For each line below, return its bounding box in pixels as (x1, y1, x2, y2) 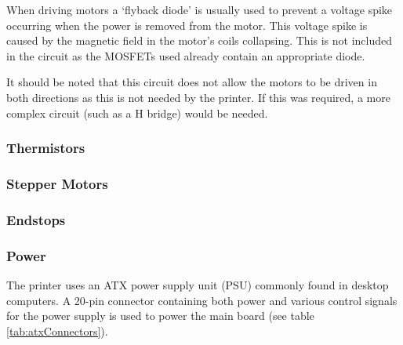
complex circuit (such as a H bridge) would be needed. (6, 104, 268, 121)
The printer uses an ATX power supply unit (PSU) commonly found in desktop (6, 276, 389, 292)
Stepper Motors (6, 173, 108, 193)
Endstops (6, 209, 66, 229)
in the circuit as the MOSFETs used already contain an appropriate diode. (6, 47, 365, 64)
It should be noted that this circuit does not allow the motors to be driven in (6, 74, 377, 90)
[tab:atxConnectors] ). (6, 322, 108, 339)
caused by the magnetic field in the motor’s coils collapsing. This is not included (6, 32, 393, 49)
